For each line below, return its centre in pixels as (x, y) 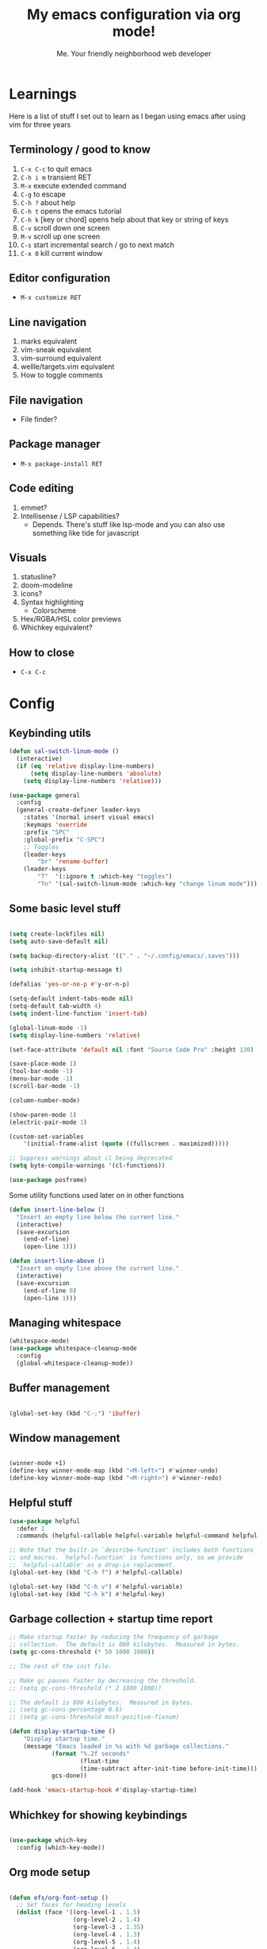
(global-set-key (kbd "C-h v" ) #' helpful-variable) (96, 1587)
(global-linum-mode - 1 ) (48, 1028)
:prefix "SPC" (46, 832)
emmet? (34, 507)
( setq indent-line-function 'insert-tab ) (78, 1013)
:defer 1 (31, 1529)
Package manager (55, 444)
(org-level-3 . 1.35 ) (109, 1928)
